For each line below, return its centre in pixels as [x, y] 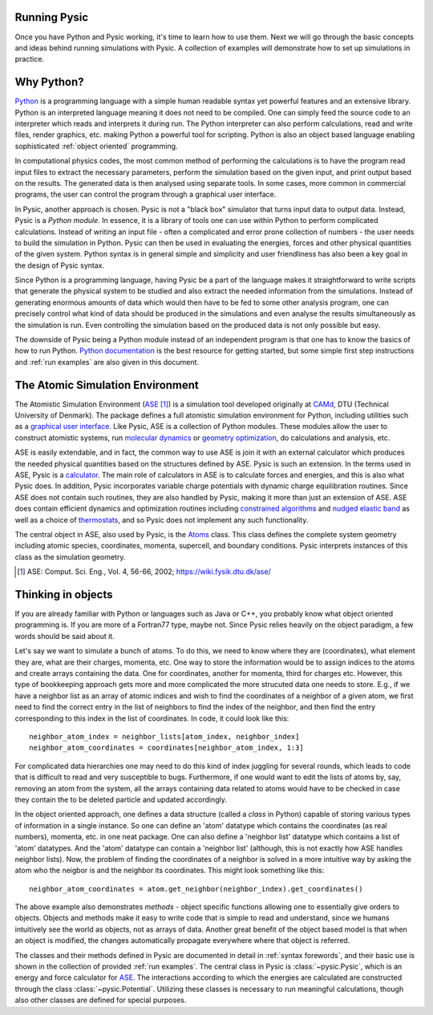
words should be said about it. [65, 636]
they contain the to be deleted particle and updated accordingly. [121, 799]
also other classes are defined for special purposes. [101, 1000]
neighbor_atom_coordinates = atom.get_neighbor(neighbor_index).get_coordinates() [196, 889]
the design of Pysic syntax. [60, 265]
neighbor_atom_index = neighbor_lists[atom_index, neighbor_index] [164, 736]
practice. [29, 59]
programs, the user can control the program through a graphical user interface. [146, 194]
